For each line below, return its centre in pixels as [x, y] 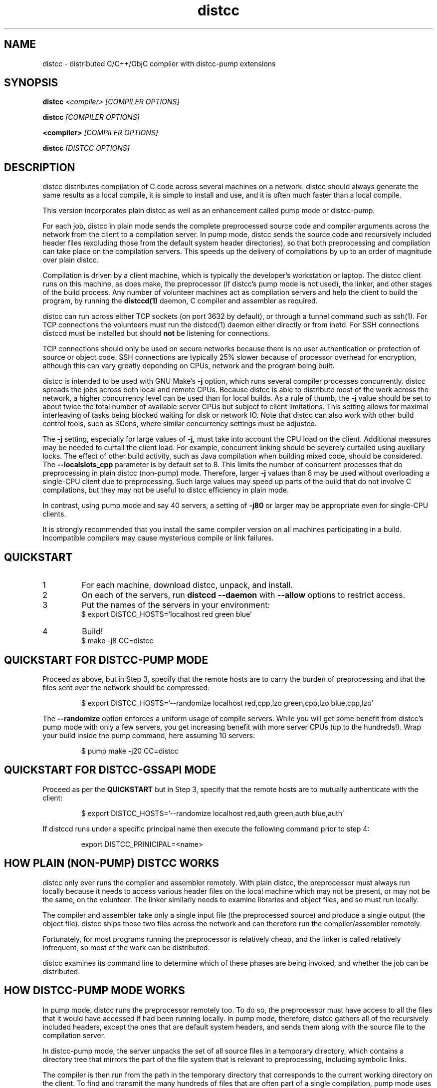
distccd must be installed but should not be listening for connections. [156, 333]
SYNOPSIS [31, 83]
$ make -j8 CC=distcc [117, 641]
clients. [54, 514]
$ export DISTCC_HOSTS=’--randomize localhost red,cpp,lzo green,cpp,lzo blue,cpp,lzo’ [227, 703]
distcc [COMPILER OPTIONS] [91, 117]
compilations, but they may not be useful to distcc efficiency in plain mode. [166, 490]
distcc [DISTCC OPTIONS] [86, 148]
